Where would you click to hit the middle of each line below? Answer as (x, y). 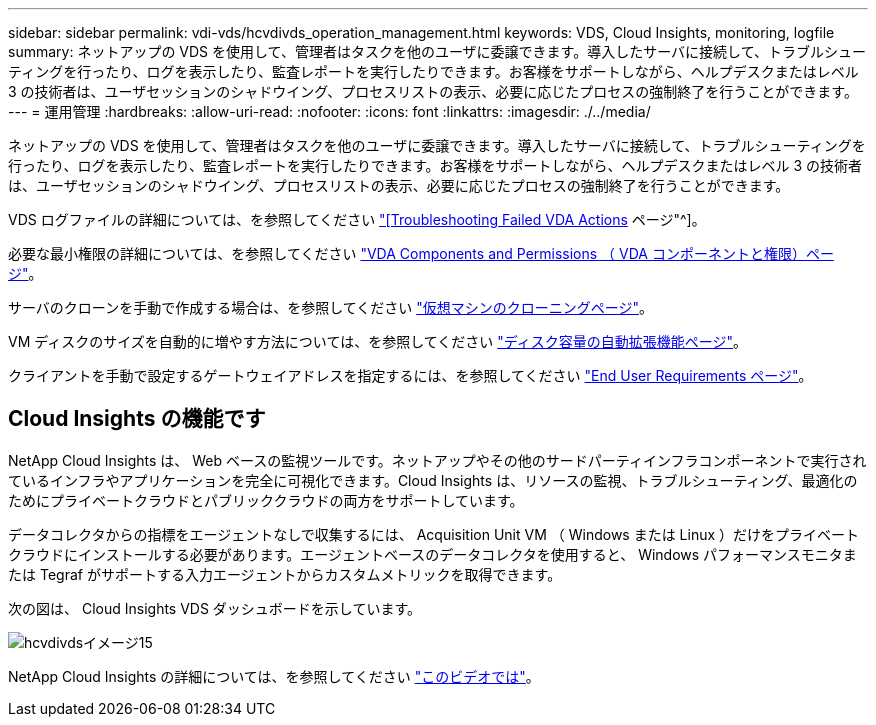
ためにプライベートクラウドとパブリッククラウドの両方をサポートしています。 (266, 500)
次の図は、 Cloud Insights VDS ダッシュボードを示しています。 (215, 608)
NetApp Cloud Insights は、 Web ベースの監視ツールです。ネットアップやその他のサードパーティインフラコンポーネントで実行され (437, 460)
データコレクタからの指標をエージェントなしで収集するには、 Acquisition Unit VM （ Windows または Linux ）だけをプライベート (434, 534)
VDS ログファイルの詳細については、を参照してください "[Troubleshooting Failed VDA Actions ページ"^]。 (357, 219)
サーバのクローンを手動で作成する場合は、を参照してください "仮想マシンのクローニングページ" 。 (331, 307)
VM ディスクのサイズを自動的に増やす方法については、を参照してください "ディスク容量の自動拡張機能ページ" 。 (378, 341)
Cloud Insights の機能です (137, 419)
